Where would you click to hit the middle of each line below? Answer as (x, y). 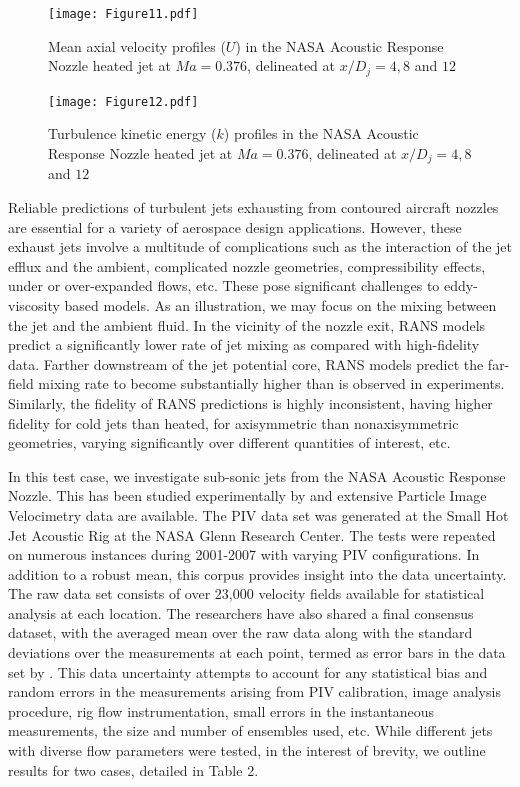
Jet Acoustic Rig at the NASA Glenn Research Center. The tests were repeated (252, 534)
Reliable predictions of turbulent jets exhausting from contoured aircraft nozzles (253, 207)
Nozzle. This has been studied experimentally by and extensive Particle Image (247, 495)
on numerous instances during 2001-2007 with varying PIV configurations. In (244, 554)
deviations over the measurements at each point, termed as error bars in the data (257, 652)
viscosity (34, 304)
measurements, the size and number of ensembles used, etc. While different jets (250, 730)
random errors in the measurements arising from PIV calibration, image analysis (254, 691)
